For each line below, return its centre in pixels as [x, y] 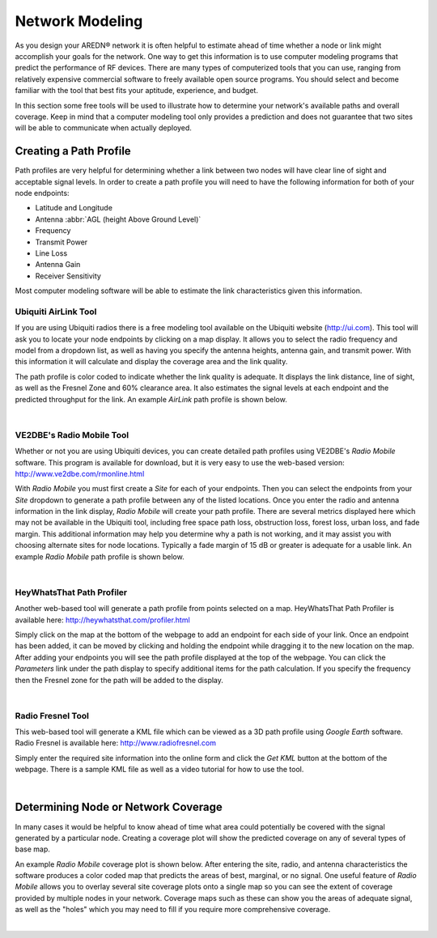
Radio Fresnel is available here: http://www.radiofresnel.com [115, 743]
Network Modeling [79, 21]
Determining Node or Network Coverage [119, 807]
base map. [32, 849]
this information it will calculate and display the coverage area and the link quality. [151, 362]
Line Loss [51, 253]
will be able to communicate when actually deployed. [103, 128]
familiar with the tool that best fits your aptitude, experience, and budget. [137, 91]
